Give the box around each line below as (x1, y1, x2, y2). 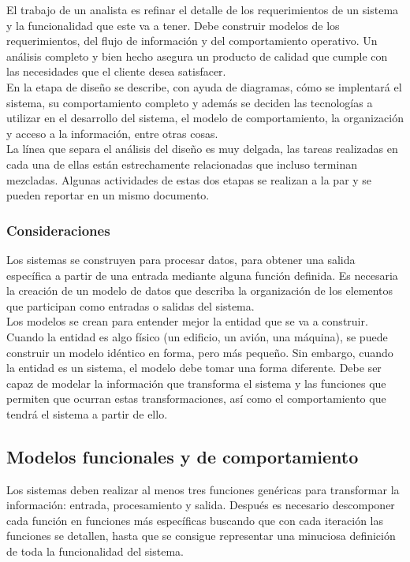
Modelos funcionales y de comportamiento (6, 444, 359, 468)
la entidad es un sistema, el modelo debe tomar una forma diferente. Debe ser (6, 359, 382, 376)
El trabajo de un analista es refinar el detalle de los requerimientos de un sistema (6, 2, 399, 17)
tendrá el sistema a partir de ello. (6, 405, 168, 422)
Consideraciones (6, 220, 110, 240)
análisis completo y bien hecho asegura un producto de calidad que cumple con (6, 47, 388, 64)
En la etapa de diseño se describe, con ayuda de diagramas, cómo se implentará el (6, 78, 402, 95)
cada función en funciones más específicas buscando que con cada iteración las (6, 512, 384, 528)
